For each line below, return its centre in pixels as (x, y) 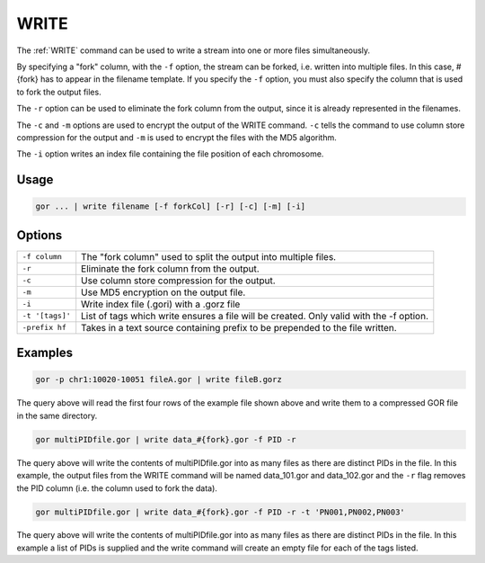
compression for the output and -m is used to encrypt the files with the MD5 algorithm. (176, 137)
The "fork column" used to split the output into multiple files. (209, 256)
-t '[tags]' (46, 316)
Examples (45, 353)
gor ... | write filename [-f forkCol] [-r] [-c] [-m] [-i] (171, 206)
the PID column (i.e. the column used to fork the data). (117, 488)
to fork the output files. (59, 92)
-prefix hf (44, 328)
